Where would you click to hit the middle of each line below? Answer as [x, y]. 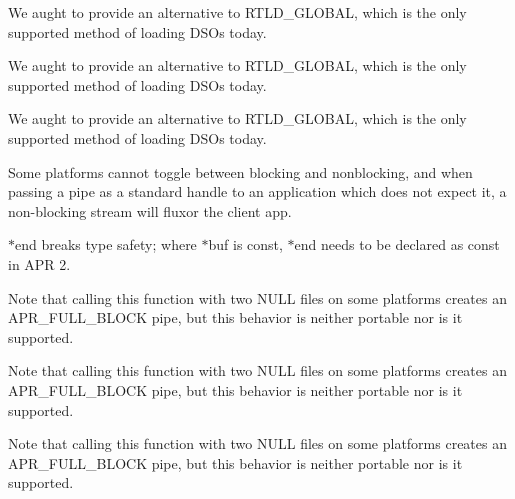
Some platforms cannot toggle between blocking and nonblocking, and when [240, 171]
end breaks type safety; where [106, 244]
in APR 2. [39, 263]
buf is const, [245, 244]
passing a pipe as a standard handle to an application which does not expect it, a [257, 191]
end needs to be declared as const [397, 244]
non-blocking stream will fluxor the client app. [150, 210]
